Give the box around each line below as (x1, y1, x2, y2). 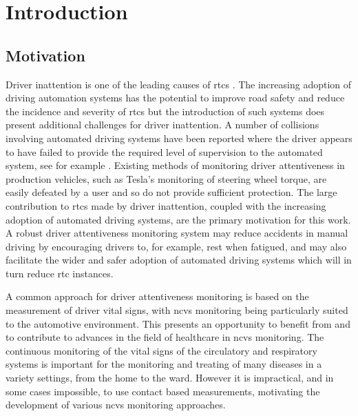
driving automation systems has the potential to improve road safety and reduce (6, 90, 345, 105)
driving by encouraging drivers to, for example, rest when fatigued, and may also (6, 239, 347, 253)
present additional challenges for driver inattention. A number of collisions (6, 117, 319, 132)
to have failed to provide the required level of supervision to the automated (6, 144, 323, 159)
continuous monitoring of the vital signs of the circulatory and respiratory (6, 343, 317, 357)
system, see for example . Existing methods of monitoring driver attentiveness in (6, 158, 345, 172)
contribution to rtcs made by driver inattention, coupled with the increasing (6, 198, 326, 212)
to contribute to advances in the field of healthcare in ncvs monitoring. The (6, 330, 324, 344)
